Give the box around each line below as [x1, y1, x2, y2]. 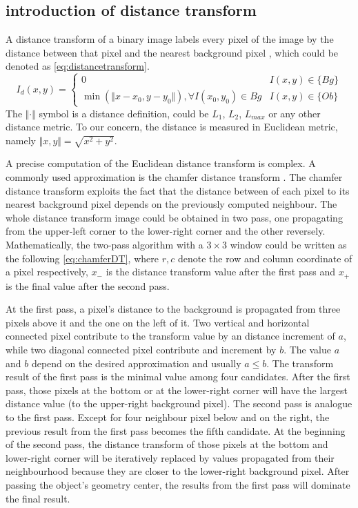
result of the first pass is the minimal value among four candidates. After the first [6, 369, 350, 384]
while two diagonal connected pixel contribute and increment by [6, 342, 277, 357]
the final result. [6, 491, 70, 505]
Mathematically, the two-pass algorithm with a [6, 237, 203, 252]
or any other [268, 106, 321, 120]
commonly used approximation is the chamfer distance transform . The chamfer [6, 170, 343, 184]
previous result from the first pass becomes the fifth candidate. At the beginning [6, 423, 346, 438]
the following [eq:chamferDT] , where [6, 251, 159, 265]
